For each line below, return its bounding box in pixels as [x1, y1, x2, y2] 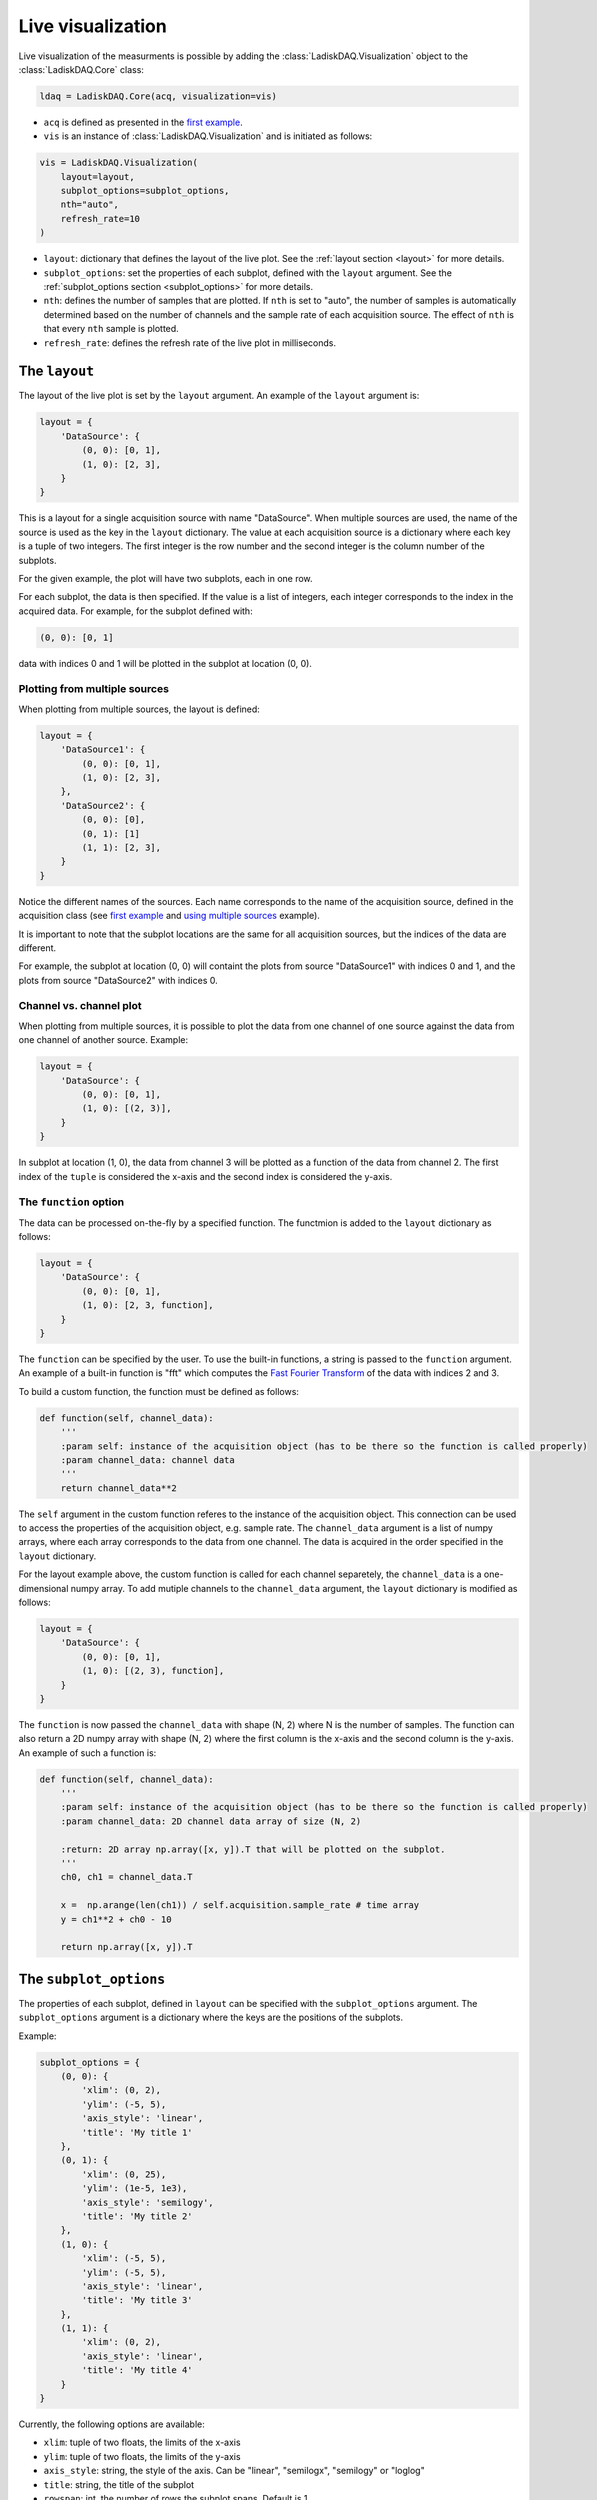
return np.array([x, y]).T [60, 1941, 194, 1953]
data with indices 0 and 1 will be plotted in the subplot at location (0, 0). [18, 657, 312, 669]
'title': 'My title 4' [81, 2365, 194, 2376]
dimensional [18, 1582, 69, 1594]
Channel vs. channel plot [18, 999, 142, 1013]
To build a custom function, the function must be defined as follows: [18, 1385, 300, 1397]
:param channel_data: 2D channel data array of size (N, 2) [60, 1815, 362, 1827]
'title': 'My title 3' [81, 2295, 194, 2306]
